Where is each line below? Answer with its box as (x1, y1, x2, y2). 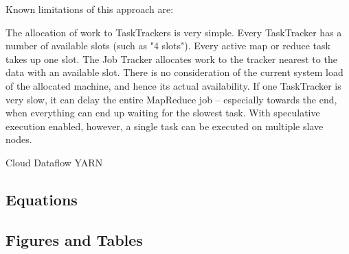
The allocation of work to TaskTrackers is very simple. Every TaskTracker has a (5, 25, 342, 39)
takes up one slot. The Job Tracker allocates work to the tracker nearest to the (5, 51, 337, 66)
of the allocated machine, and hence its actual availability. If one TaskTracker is (5, 78, 341, 92)
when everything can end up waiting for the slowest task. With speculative (5, 105, 320, 120)
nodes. (5, 132, 32, 147)
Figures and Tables (5, 229, 143, 250)
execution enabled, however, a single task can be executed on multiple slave (5, 118, 324, 133)
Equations (5, 188, 78, 209)
